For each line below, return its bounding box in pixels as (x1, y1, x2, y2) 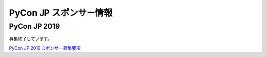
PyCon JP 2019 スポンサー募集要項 (9, 45, 81, 51)
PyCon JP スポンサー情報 (9, 7, 113, 18)
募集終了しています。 (9, 36, 52, 42)
